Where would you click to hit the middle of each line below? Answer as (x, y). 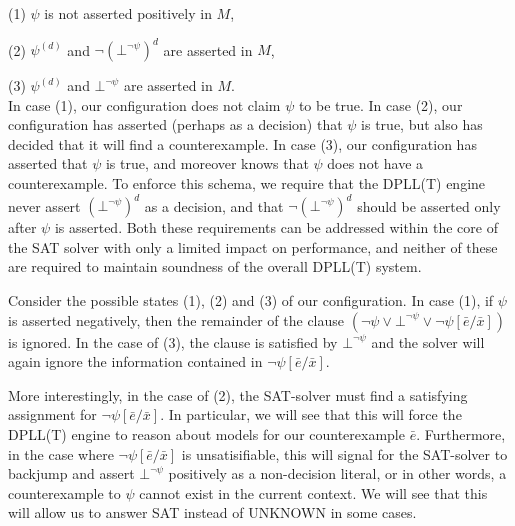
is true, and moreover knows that (207, 163)
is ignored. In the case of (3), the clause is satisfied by (173, 341)
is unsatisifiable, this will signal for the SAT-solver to (344, 453)
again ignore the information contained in (135, 361)
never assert (44, 205)
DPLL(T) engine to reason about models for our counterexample (206, 433)
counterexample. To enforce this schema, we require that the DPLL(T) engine (247, 183)
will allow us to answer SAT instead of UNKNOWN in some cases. (212, 512)
